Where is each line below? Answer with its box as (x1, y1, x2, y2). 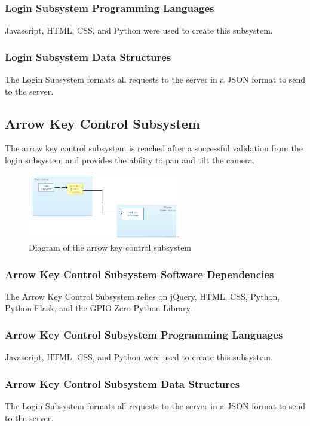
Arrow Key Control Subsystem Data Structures (5, 376, 240, 391)
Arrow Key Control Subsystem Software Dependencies (5, 266, 274, 281)
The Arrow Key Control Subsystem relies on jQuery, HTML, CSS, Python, (5, 290, 280, 302)
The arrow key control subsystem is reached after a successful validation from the (5, 142, 303, 154)
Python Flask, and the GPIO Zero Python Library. (5, 302, 192, 314)
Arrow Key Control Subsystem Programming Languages (5, 327, 283, 342)
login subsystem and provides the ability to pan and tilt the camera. (5, 154, 255, 166)
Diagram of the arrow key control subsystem (29, 241, 192, 254)
